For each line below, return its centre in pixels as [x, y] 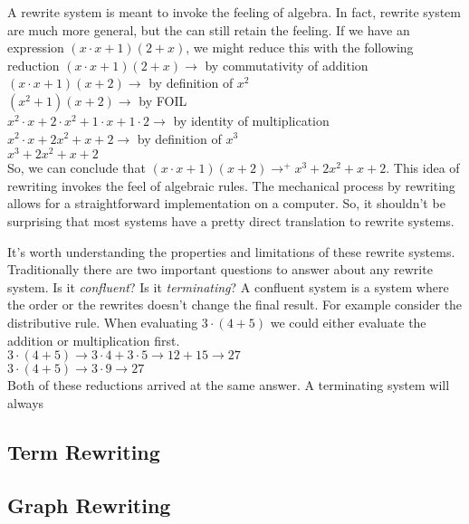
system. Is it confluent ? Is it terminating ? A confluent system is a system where [228, 286]
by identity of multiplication [251, 120]
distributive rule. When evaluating [103, 322]
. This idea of [423, 168]
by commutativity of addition [287, 65]
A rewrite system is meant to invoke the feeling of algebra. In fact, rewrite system [234, 12]
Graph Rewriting [89, 505]
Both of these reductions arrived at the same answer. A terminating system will [229, 385]
